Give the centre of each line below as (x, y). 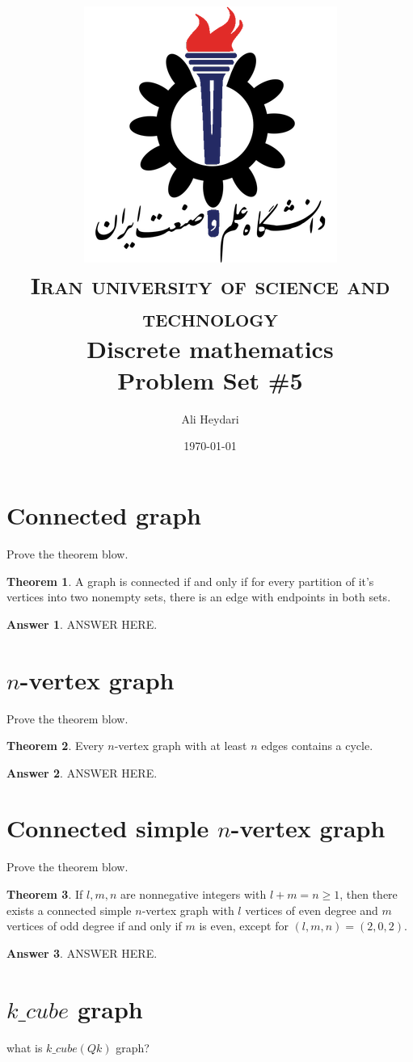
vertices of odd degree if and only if (94, 926)
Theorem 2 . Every (55, 746)
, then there (369, 894)
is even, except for (244, 926)
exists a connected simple (69, 910)
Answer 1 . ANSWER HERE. (82, 624)
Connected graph (104, 515)
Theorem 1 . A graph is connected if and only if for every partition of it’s (190, 581)
